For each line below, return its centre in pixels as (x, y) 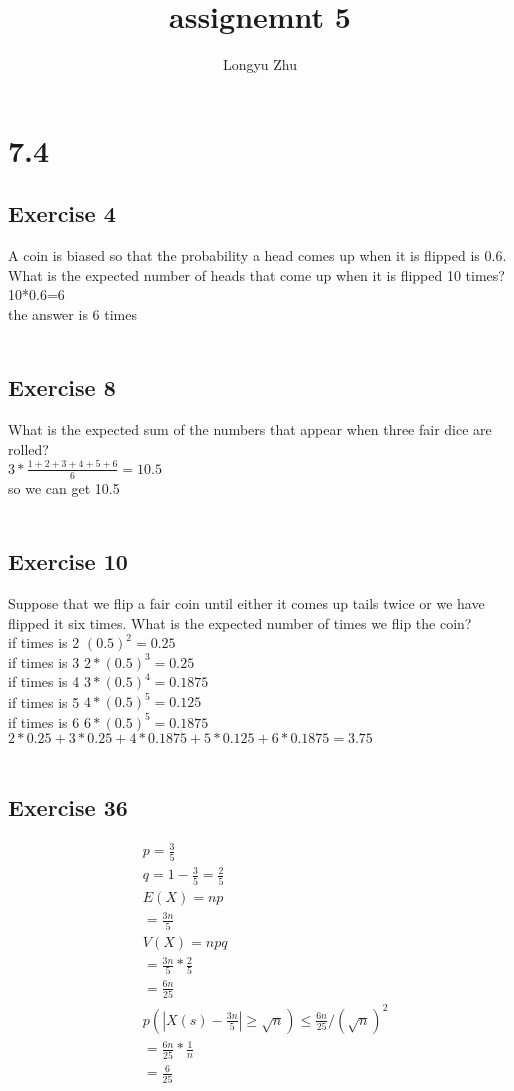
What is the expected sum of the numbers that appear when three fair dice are (250, 429)
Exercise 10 (68, 561)
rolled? (28, 448)
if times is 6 (44, 721)
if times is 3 (44, 661)
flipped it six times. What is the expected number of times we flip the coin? (240, 622)
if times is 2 (44, 642)
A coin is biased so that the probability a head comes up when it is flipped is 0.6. (257, 255)
